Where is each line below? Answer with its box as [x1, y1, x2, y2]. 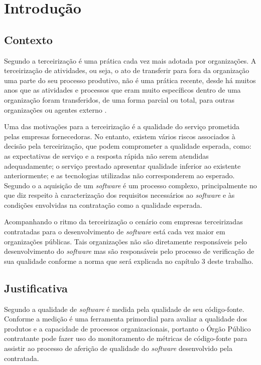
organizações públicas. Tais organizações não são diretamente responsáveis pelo [4, 236, 247, 246]
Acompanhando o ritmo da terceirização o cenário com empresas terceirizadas [4, 216, 243, 227]
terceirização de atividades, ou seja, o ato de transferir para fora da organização [4, 65, 249, 76]
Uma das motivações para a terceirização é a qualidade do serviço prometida [4, 121, 239, 132]
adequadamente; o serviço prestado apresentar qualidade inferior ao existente [4, 160, 241, 171]
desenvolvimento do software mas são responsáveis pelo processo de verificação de [4, 246, 254, 256]
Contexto [4, 32, 53, 47]
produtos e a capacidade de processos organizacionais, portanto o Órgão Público [4, 323, 251, 333]
